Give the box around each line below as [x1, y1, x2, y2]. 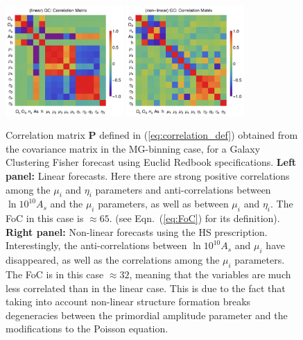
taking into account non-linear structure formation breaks [6, 294, 251, 309]
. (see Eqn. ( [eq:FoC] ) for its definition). [109, 211, 280, 226]
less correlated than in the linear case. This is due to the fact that [6, 280, 286, 295]
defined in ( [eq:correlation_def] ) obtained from [99, 128, 298, 142]
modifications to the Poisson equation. [6, 321, 168, 336]
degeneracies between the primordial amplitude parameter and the [6, 307, 288, 322]
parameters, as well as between [98, 196, 229, 211]
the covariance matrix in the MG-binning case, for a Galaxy [6, 141, 261, 155]
